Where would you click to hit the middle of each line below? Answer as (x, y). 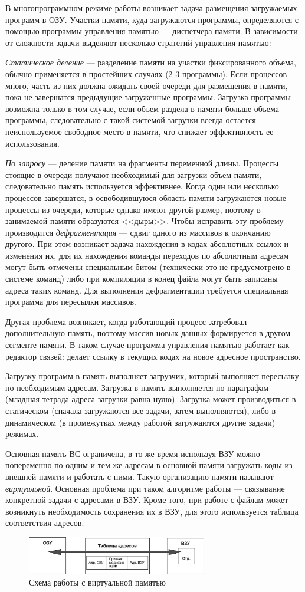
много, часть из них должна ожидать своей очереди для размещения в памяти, (147, 85)
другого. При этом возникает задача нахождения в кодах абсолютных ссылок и (147, 244)
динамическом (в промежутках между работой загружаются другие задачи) (140, 422)
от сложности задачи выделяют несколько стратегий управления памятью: (138, 42)
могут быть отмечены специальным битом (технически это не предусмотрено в (148, 267)
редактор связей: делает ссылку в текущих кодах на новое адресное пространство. (153, 356)
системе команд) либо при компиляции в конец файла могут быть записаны (142, 279)
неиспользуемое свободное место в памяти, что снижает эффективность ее (140, 131)
